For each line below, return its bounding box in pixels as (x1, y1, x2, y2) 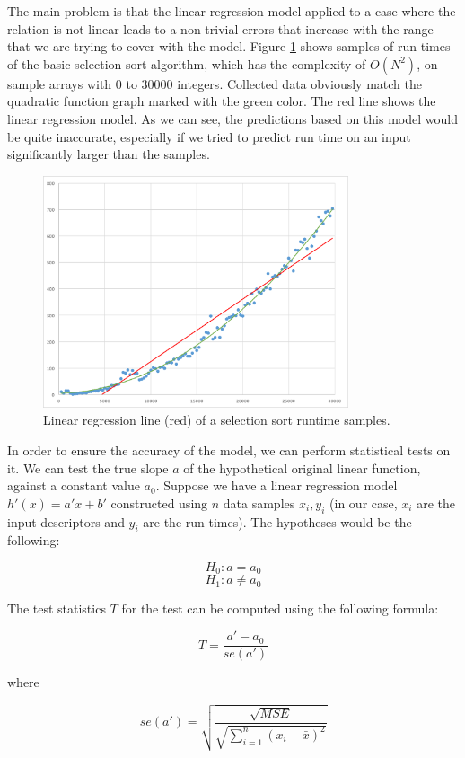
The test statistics (7, 599, 106, 618)
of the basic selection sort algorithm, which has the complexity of (7, 54, 366, 73)
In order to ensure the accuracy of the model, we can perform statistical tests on (7, 441, 451, 460)
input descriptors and (7, 512, 125, 531)
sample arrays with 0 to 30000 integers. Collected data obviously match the (7, 74, 422, 93)
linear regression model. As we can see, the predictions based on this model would (7, 109, 458, 128)
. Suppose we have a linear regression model (155, 476, 398, 495)
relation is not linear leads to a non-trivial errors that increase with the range (7, 19, 434, 38)
